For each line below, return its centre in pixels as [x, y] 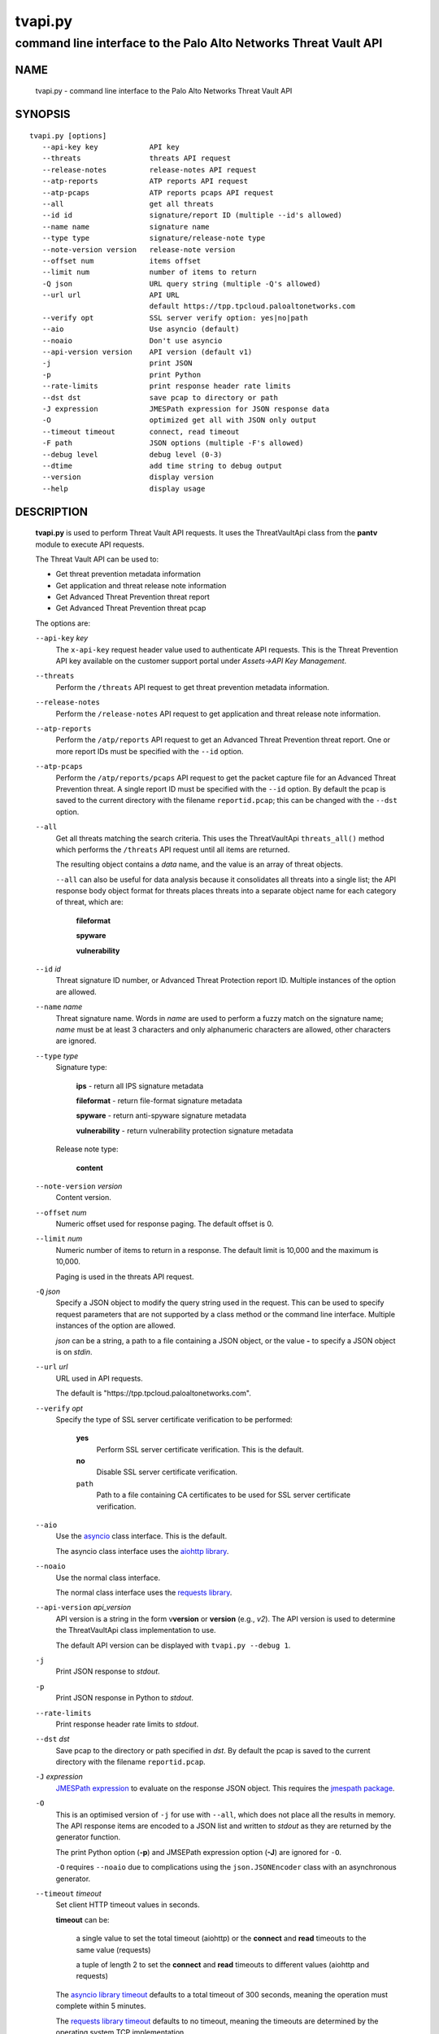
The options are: [63, 623]
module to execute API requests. [90, 544]
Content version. [83, 1198]
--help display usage [124, 489]
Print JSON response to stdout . [108, 1671]
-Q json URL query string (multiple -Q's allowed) [181, 284]
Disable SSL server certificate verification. [167, 1472]
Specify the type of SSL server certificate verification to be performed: [174, 1419]
